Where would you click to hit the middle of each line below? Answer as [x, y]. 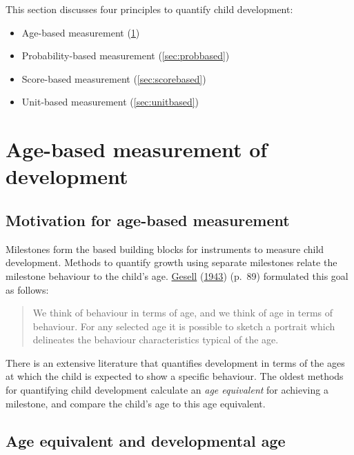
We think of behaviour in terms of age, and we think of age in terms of [183, 313]
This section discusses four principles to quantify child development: [149, 9]
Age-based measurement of [137, 149]
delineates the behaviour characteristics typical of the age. [156, 340]
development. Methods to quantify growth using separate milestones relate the [171, 262]
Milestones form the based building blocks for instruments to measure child [165, 249]
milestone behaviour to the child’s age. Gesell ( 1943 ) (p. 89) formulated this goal [177, 275]
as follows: [27, 289]
